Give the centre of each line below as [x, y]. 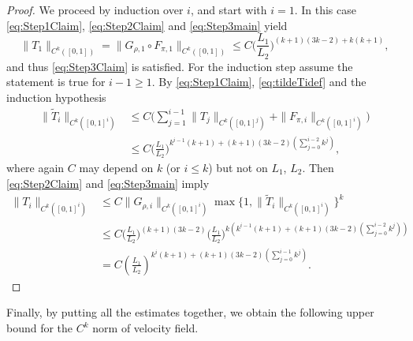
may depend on [116, 167]
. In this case [325, 9]
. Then [318, 167]
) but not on [238, 167]
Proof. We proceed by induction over [95, 9]
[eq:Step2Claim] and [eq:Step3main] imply [108, 183]
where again [35, 167]
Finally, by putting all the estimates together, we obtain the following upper [190, 312]
